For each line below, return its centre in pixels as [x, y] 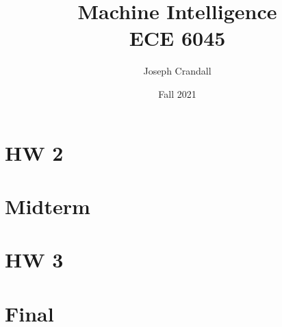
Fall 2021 [177, 93]
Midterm [48, 206]
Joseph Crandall [177, 71]
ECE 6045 [177, 38]
